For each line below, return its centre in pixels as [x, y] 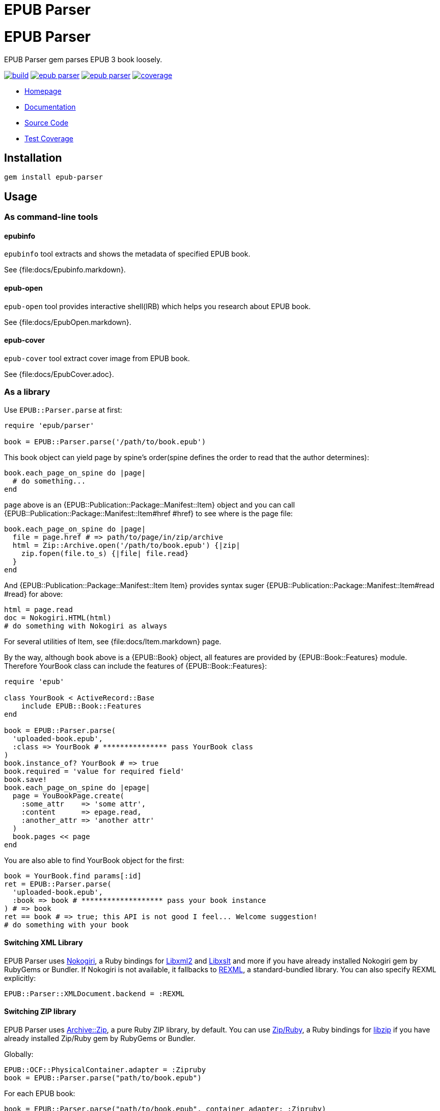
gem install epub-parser [53, 177]
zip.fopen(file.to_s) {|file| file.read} [105, 553]
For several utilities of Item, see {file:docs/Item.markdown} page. [113, 641]
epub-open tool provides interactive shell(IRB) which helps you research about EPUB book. [158, 306]
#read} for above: [34, 594]
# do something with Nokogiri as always [86, 626]
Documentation [50, 107]
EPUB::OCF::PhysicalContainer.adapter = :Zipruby [105, 1070]
